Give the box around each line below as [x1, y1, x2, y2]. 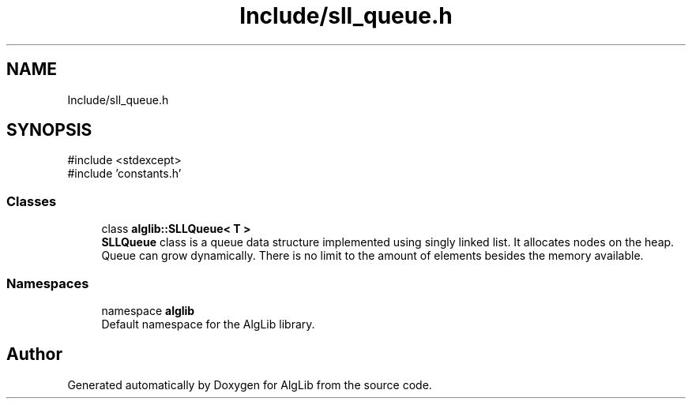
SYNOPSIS [6, 120, 92, 141]
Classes [6, 193, 57, 209]
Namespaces [6, 275, 89, 291]
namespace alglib [101, 303, 195, 317]
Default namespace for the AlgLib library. [101, 317, 315, 331]
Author [6, 344, 62, 365]
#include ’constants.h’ [67, 167, 182, 181]
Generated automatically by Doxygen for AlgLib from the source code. [67, 377, 432, 392]
